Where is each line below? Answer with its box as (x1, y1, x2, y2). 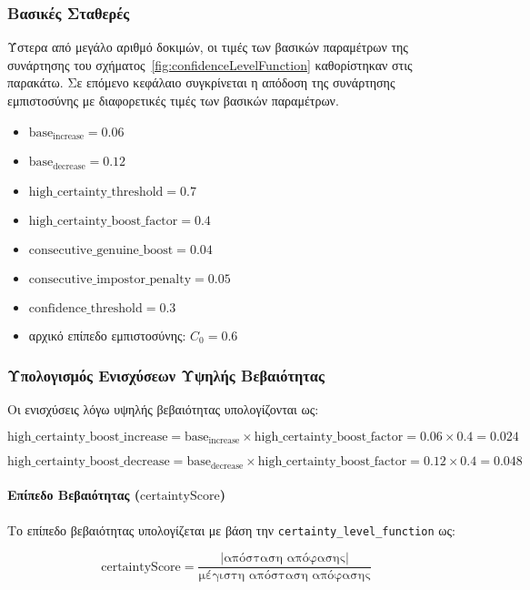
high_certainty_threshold (28, 185, 164, 198)
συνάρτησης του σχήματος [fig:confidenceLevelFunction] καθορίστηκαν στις (7, 55, 413, 74)
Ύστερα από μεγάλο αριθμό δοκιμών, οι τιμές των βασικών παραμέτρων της (7, 37, 408, 56)
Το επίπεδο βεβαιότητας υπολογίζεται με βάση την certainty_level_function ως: (7, 520, 455, 539)
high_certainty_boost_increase (7, 430, 168, 443)
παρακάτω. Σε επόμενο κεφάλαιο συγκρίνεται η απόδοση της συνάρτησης (7, 73, 395, 92)
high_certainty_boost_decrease (7, 455, 170, 469)
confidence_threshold (28, 301, 143, 315)
